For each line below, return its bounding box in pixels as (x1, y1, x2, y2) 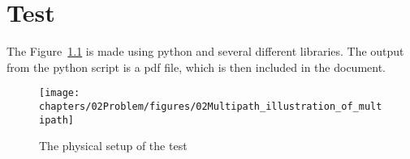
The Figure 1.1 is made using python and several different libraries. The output (6, 43, 404, 60)
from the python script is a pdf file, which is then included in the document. (6, 58, 386, 75)
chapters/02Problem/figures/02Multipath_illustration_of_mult (39, 100, 382, 112)
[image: (39, 87, 80, 99)
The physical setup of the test (39, 137, 188, 154)
